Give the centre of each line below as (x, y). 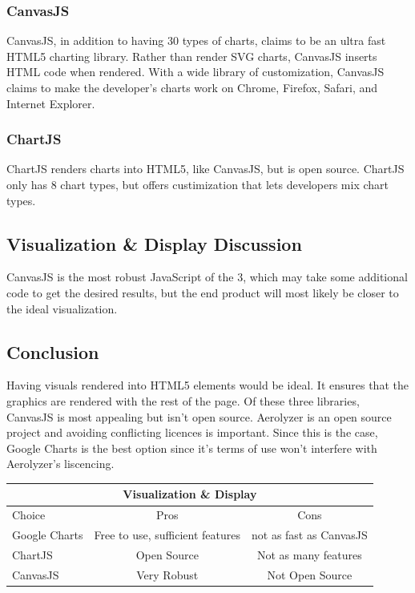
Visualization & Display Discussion (154, 243)
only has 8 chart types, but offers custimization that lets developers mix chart (197, 184)
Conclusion (53, 351)
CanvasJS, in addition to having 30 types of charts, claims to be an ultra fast (196, 40)
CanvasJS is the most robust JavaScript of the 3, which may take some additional (207, 277)
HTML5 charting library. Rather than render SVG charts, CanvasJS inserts (192, 56)
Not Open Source (310, 574)
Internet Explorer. (51, 103)
